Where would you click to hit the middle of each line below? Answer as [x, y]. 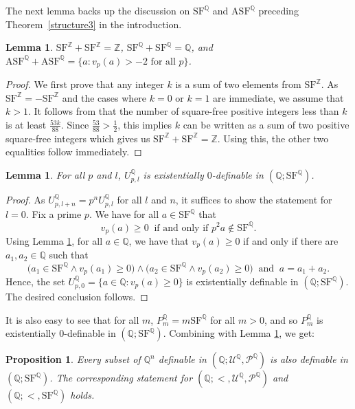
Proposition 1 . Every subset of [73, 359]
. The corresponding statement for [121, 378]
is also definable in [309, 359]
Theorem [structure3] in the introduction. [94, 24]
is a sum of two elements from [238, 84]
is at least [26, 125]
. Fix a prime [54, 214]
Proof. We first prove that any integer [85, 84]
